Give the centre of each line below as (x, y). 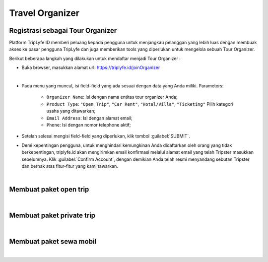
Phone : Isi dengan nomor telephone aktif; (89, 125)
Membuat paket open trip (49, 189)
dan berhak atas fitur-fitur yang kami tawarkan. (70, 166)
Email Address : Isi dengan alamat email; (89, 118)
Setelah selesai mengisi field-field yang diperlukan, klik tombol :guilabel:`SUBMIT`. (106, 136)
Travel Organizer (44, 13)
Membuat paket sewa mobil (53, 241)
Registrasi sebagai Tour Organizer (63, 31)
